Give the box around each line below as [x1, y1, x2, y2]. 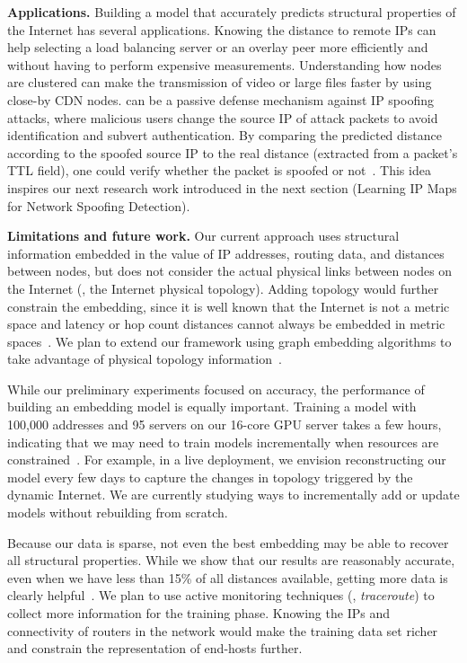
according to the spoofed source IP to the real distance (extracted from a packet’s [7, 143, 458, 162]
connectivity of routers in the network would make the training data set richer [7, 621, 438, 640]
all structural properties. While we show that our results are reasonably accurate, [7, 551, 455, 570]
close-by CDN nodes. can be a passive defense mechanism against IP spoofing [7, 90, 435, 109]
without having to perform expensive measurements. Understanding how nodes [7, 55, 442, 74]
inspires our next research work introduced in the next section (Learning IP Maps [7, 178, 457, 197]
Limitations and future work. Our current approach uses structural [7, 226, 400, 245]
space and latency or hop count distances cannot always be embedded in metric [7, 314, 445, 333]
